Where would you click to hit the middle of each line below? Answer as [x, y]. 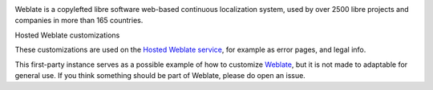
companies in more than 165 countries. [79, 21]
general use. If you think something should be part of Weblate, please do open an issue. [160, 75]
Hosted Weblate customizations [67, 35]
